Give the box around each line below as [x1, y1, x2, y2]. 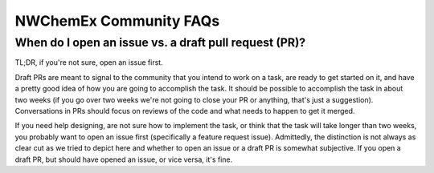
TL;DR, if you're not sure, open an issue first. [14, 58, 164, 67]
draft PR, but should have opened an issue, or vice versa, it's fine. [14, 155, 233, 164]
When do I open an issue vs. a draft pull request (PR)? [14, 35, 306, 50]
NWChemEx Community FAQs [14, 12, 220, 30]
